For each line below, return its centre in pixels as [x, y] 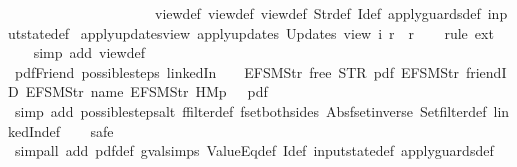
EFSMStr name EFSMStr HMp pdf [146, 91]
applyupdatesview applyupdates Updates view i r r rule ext [287, 32]
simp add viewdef [89, 52]
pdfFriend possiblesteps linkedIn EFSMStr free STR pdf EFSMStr [236, 71]
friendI [486, 71]
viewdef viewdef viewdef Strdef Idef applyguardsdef [317, 13]
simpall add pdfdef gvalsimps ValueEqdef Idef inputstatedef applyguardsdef [254, 150]
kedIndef [34, 130]
